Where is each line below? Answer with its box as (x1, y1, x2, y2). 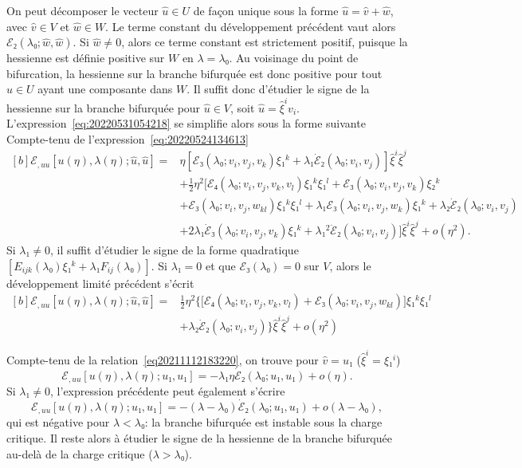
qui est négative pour (6, 414, 110, 431)
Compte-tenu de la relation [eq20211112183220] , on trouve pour (6, 351, 319, 368)
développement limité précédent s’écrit (6, 274, 194, 291)
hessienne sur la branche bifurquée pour (6, 99, 201, 116)
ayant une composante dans (37, 81, 173, 97)
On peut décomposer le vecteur (6, 2, 159, 18)
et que (206, 257, 236, 273)
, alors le (329, 257, 371, 273)
